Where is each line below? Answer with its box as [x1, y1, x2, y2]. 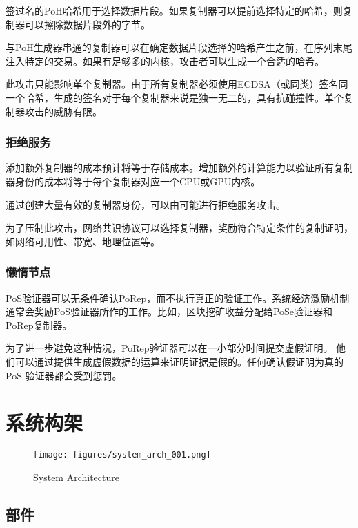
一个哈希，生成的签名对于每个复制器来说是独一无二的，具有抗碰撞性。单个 [6, 90, 344, 104]
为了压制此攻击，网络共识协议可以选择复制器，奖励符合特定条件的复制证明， [6, 220, 353, 235]
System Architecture [33, 469, 119, 484]
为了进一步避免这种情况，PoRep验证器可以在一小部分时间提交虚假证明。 [6, 341, 333, 355]
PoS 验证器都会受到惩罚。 [6, 368, 122, 382]
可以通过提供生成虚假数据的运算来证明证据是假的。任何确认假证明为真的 [14, 354, 344, 368]
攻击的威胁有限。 [24, 104, 102, 118]
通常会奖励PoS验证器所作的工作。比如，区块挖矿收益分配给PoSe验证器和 [6, 304, 333, 319]
